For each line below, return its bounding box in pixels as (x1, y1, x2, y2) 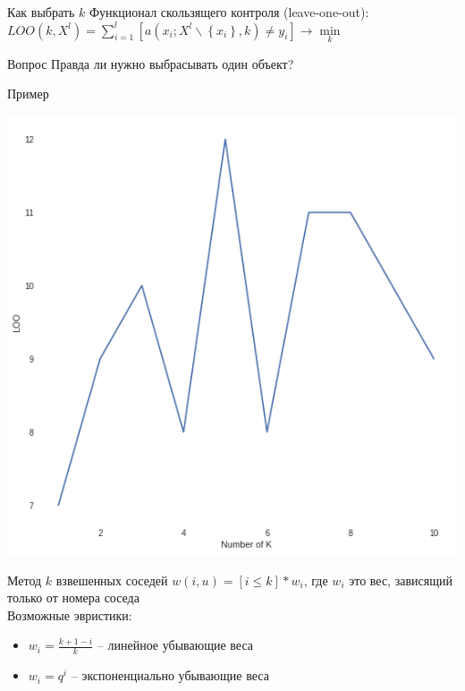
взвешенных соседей (55, 570, 168, 589)
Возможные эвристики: (7, 605, 132, 624)
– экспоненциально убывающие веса (71, 666, 269, 685)
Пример (7, 84, 49, 103)
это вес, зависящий (349, 570, 452, 589)
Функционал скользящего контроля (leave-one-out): (89, 3, 369, 21)
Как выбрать (7, 3, 75, 21)
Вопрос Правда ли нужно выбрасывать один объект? (7, 54, 294, 73)
